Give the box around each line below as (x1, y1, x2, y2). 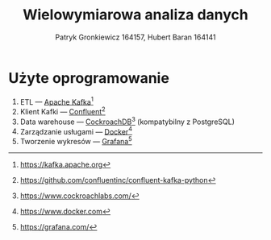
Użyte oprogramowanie (8, 68, 169, 87)
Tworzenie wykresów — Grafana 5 (19, 135, 132, 146)
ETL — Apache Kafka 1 (19, 95, 94, 106)
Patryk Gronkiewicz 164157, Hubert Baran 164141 (55, 32, 216, 42)
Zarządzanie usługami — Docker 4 (19, 125, 133, 136)
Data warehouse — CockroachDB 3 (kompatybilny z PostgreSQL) (19, 115, 236, 126)
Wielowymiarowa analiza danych (23, 6, 248, 24)
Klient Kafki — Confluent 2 (19, 106, 106, 116)
